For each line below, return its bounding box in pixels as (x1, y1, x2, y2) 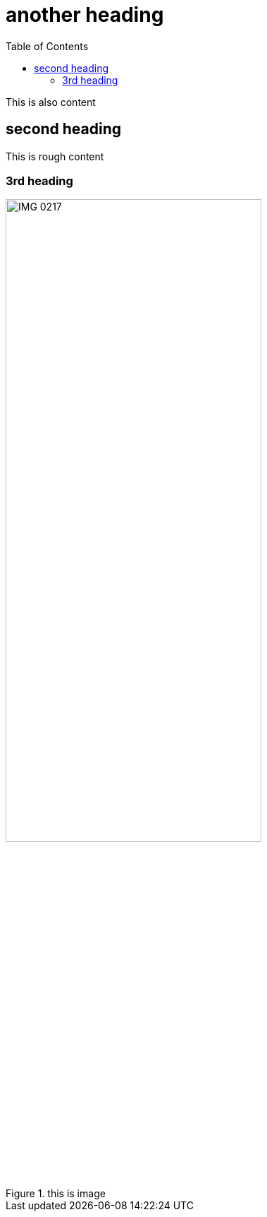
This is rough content (6, 150, 104, 162)
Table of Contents (6, 40, 89, 52)
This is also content (6, 95, 96, 108)
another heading (6, 3, 164, 27)
